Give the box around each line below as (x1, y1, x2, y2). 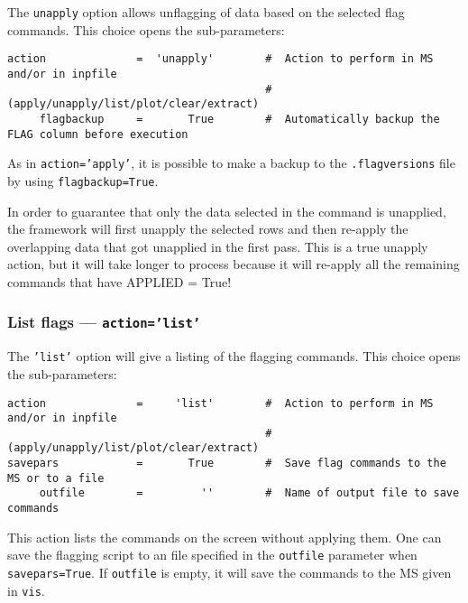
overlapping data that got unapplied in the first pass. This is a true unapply (7, 237, 428, 255)
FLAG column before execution (7, 127, 188, 141)
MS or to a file (7, 471, 105, 485)
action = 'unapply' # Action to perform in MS (7, 52, 434, 66)
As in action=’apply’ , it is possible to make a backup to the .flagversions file (7, 153, 455, 172)
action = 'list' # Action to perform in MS (7, 396, 434, 410)
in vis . (7, 580, 45, 599)
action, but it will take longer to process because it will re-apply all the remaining (7, 255, 460, 274)
